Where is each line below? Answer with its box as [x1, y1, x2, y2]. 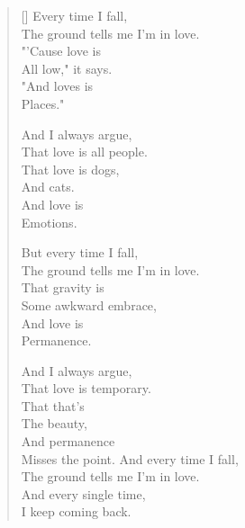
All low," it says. [21, 58, 113, 77]
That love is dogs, [21, 159, 120, 178]
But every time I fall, [21, 243, 139, 262]
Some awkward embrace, [21, 295, 157, 314]
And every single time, [21, 484, 146, 503]
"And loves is [21, 76, 94, 95]
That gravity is [21, 278, 104, 297]
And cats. [21, 177, 75, 196]
